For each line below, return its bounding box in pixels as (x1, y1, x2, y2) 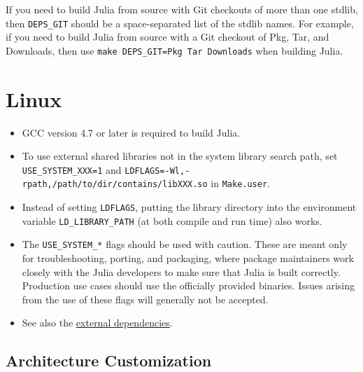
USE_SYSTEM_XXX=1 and (22, 162, 122, 177)
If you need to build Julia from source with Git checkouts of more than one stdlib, (6, 2, 358, 16)
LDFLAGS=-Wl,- (124, 165, 190, 176)
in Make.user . (211, 176, 271, 191)
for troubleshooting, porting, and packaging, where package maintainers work (22, 251, 354, 266)
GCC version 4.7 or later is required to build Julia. (22, 125, 241, 139)
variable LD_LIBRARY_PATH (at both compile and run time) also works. (22, 213, 322, 228)
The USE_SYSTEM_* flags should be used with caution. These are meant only (22, 237, 348, 252)
